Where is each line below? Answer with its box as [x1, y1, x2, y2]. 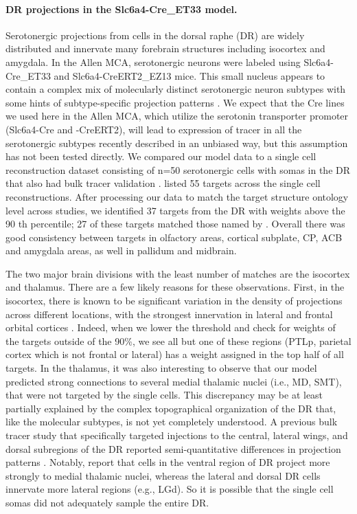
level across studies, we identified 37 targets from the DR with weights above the [5, 203, 345, 217]
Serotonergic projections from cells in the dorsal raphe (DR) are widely [5, 27, 305, 42]
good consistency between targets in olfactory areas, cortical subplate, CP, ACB [5, 230, 343, 244]
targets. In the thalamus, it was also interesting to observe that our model [5, 361, 317, 375]
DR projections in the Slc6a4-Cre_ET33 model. [5, 1, 238, 16]
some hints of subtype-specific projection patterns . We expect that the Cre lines [5, 95, 345, 109]
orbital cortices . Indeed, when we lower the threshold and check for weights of [5, 320, 336, 335]
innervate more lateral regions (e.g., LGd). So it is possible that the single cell [5, 482, 334, 496]
